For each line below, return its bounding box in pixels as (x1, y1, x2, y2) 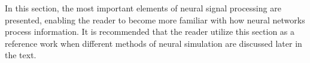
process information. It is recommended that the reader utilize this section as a (5, 25, 295, 38)
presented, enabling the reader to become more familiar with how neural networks (5, 13, 305, 26)
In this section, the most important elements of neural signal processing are (5, 2, 281, 14)
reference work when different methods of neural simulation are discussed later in (5, 37, 302, 49)
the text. (5, 49, 37, 61)
